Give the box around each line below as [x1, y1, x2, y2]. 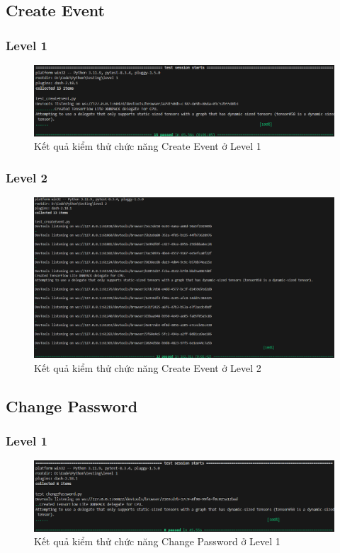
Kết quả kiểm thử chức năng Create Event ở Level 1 [34, 139, 261, 153]
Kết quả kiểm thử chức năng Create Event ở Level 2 [34, 360, 261, 375]
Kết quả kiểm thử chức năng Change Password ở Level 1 [34, 534, 280, 549]
